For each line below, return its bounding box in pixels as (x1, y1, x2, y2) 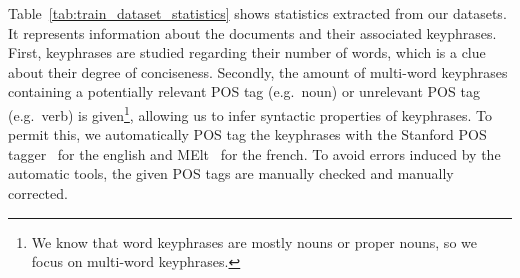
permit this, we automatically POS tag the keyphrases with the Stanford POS (8, 124, 487, 145)
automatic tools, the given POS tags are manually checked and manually (8, 163, 454, 184)
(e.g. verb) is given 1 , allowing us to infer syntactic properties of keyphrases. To (8, 101, 493, 125)
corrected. (8, 183, 68, 203)
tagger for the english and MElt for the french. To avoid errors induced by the (8, 143, 501, 164)
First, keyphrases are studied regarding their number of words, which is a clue (8, 42, 486, 63)
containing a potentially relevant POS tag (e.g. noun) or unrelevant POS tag (8, 81, 480, 102)
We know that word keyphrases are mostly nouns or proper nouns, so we (31, 231, 477, 252)
